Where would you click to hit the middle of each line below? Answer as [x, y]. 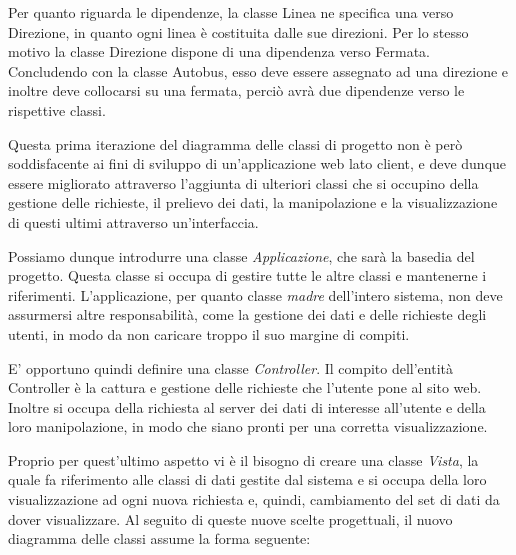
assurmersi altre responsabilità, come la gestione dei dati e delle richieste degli [247, 314]
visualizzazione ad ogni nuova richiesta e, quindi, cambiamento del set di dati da [254, 499]
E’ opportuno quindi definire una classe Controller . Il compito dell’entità [231, 367]
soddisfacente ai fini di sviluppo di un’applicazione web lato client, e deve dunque [257, 163]
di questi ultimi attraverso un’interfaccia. [133, 221]
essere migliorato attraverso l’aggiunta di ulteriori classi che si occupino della [243, 182]
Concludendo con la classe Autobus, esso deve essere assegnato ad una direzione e [258, 70]
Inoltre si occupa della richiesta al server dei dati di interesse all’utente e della [247, 406]
